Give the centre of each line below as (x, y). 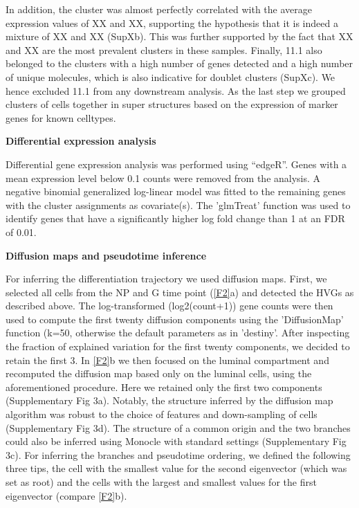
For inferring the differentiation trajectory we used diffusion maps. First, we (166, 279)
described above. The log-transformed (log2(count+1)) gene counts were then (169, 306)
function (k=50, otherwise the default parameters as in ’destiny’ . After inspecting (178, 333)
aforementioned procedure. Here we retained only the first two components (164, 387)
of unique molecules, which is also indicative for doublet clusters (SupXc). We (171, 76)
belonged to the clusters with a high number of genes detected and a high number (179, 63)
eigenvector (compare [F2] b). (66, 495)
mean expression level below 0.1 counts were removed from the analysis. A (163, 178)
